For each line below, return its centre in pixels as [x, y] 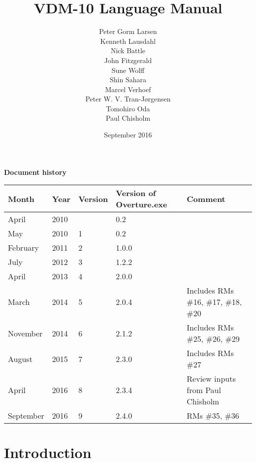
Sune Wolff [128, 70]
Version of [136, 193]
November [25, 333]
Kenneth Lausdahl [128, 41]
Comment [206, 198]
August [20, 359]
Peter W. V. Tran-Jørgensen [128, 99]
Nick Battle [128, 50]
